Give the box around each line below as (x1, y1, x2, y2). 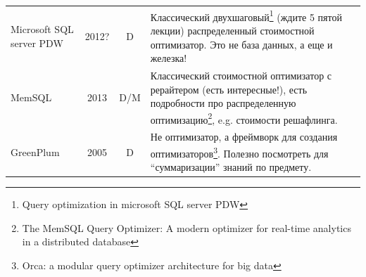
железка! (150, 51, 187, 65)
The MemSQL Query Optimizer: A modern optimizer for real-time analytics (22, 220, 351, 235)
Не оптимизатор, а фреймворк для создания (150, 129, 338, 144)
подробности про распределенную (150, 96, 296, 110)
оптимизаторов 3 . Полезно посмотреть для (150, 143, 329, 160)
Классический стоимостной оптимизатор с (150, 68, 332, 83)
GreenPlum (11, 144, 60, 159)
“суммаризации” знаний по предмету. (150, 160, 312, 174)
